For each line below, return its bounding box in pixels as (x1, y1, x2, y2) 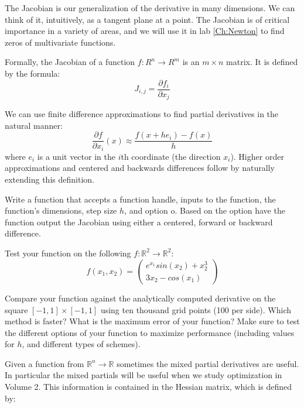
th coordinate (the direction (121, 150, 221, 162)
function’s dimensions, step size (5, 204, 117, 217)
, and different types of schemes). (22, 338, 141, 350)
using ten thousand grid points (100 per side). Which (100, 303, 292, 316)
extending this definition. (5, 173, 94, 185)
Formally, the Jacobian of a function (5, 56, 135, 68)
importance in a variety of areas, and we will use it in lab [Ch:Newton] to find (5, 25, 285, 37)
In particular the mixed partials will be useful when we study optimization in (5, 369, 282, 381)
